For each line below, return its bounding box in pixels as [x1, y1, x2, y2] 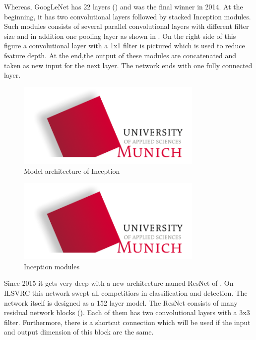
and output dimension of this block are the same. [4, 327, 154, 337]
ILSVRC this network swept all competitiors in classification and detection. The [4, 288, 248, 298]
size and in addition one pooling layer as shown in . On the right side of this [4, 30, 236, 41]
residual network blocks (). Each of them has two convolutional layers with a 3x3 [4, 307, 250, 318]
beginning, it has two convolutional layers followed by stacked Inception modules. [4, 11, 251, 21]
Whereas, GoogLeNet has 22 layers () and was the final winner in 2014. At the [4, 1, 243, 11]
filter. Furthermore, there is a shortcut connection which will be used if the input [4, 317, 251, 327]
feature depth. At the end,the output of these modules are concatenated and [4, 50, 237, 60]
